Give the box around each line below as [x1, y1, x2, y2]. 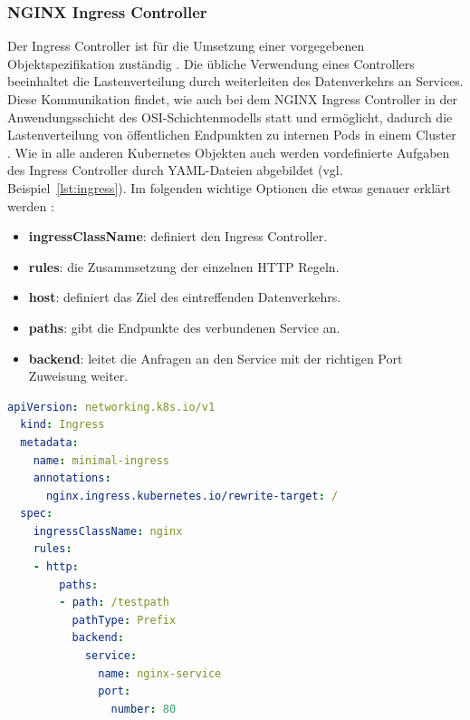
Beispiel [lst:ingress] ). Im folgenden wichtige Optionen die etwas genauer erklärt [7, 178, 451, 197]
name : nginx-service [98, 666, 222, 680]
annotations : [33, 472, 111, 485]
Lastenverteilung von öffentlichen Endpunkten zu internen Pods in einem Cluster [7, 125, 456, 144]
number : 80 [110, 702, 177, 715]
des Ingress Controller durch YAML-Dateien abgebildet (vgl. [7, 161, 343, 180]
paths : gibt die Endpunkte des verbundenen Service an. [28, 317, 341, 336]
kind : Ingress [20, 418, 105, 432]
